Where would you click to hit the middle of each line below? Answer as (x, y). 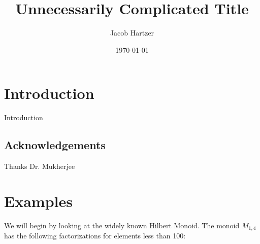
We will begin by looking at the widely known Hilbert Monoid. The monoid (122, 225)
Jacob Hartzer (132, 33)
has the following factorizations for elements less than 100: (95, 236)
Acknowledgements (55, 145)
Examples (38, 201)
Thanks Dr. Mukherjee (40, 166)
